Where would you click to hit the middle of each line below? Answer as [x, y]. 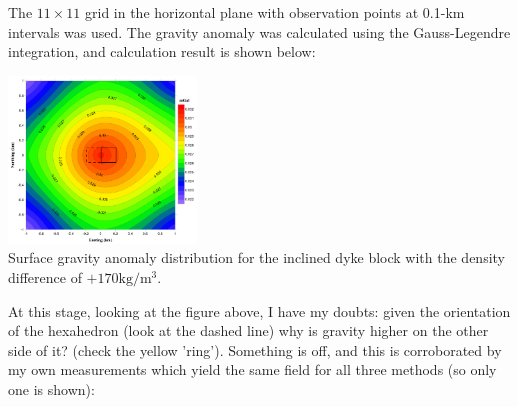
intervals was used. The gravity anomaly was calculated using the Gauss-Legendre [259, 31]
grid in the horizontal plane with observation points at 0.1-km [275, 12]
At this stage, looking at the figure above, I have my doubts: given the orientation [259, 310]
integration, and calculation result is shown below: [162, 51]
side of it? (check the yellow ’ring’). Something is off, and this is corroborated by [255, 349]
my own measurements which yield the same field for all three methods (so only [252, 369]
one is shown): [51, 389]
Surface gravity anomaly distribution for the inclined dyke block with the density [256, 257]
